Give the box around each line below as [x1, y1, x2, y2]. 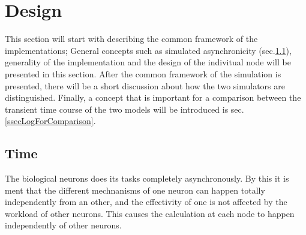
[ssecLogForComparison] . [5, 115, 96, 127]
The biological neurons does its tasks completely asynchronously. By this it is [5, 172, 289, 185]
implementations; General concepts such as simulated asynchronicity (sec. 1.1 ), [5, 44, 292, 56]
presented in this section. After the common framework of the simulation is [5, 67, 281, 80]
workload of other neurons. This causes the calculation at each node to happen [5, 207, 295, 219]
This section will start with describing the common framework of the [5, 32, 258, 45]
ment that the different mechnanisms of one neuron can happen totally [5, 183, 265, 196]
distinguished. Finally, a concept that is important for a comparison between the [5, 91, 301, 104]
